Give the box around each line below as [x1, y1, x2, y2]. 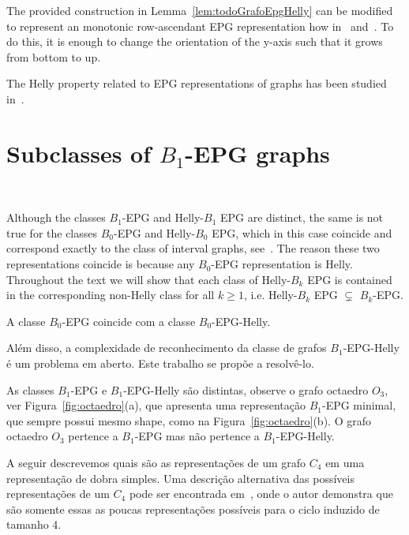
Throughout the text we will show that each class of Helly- [6, 271, 291, 287]
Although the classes [6, 209, 106, 226]
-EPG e [70, 381, 107, 398]
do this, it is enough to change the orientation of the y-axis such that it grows [6, 33, 383, 50]
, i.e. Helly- [243, 286, 298, 303]
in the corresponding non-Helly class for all [6, 286, 215, 303]
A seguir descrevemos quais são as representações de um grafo [6, 455, 306, 470]
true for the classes [6, 224, 98, 241]
